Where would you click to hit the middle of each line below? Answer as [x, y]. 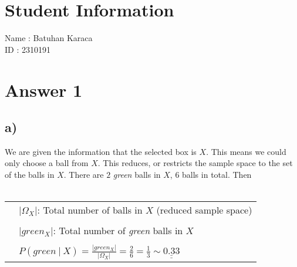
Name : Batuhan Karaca [49, 38]
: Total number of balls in [90, 210]
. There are [84, 175]
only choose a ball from [47, 163]
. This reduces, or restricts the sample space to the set [195, 163]
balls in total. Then [217, 175]
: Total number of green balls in [118, 231]
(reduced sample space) [204, 210]
